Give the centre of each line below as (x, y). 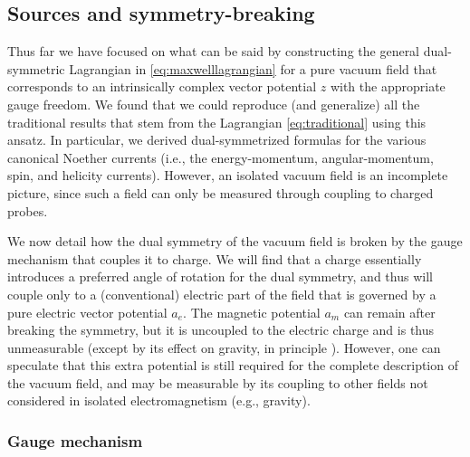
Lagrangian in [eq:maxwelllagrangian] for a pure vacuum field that (253, 68)
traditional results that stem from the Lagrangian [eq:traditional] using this (217, 122)
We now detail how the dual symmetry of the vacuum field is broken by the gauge (235, 241)
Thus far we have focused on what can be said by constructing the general (214, 51)
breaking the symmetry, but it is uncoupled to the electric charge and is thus (221, 330)
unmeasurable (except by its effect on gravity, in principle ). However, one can (224, 347)
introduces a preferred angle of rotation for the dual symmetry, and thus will (220, 276)
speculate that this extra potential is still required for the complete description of (233, 365)
